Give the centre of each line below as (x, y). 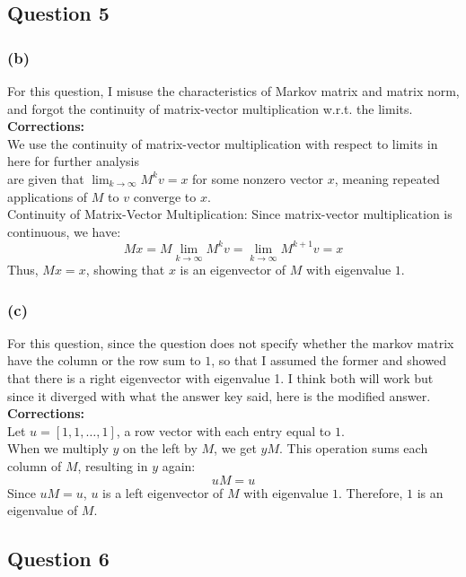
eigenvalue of (43, 510)
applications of (48, 196)
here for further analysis (73, 161)
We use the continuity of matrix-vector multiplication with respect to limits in (223, 143)
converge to (165, 196)
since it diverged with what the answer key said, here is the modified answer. (219, 395)
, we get (235, 448)
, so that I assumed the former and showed (329, 360)
